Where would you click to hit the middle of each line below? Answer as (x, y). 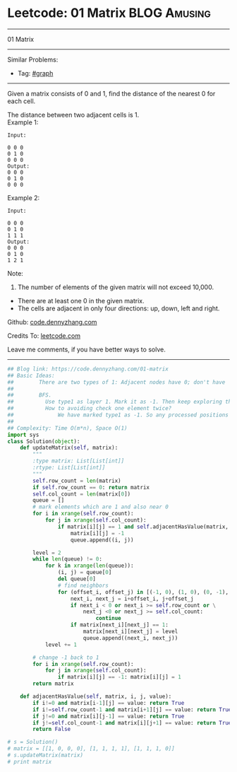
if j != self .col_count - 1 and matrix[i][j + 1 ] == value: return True (132, 723)
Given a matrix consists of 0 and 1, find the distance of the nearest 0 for (111, 93)
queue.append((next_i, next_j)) (130, 638)
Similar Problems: (33, 59)
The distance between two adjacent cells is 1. (73, 115)
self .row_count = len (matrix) (77, 481)
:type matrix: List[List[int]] (79, 461)
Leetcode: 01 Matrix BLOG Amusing (109, 13)
